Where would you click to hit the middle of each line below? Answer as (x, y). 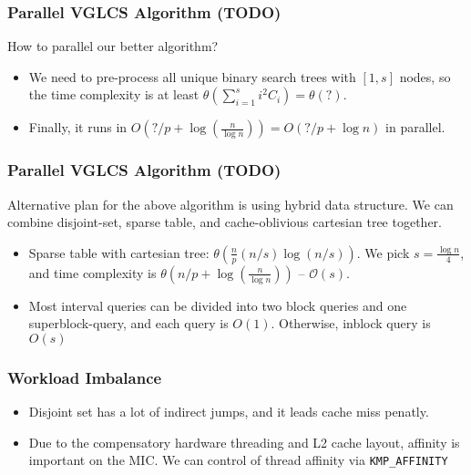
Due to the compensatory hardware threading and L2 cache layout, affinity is (244, 442)
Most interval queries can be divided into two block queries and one (218, 305)
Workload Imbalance (85, 377)
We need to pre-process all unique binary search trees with (192, 76)
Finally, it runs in (78, 127)
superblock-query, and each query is (128, 323)
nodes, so (425, 76)
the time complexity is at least (114, 94)
